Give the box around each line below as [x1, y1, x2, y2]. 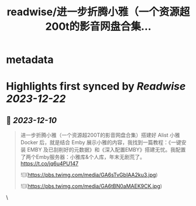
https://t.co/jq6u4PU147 [20, 160, 79, 167]
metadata [6, 53, 54, 67]
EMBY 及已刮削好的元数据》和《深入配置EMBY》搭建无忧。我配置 [27, 146, 186, 153]
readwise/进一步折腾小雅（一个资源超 [6, 5, 190, 19]
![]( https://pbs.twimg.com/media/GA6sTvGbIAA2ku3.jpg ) [20, 172, 158, 179]
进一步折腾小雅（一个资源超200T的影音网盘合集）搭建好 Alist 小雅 [20, 132, 180, 139]
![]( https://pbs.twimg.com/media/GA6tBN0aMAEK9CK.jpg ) [20, 183, 163, 190]
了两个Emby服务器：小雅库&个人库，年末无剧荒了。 [20, 153, 145, 160]
